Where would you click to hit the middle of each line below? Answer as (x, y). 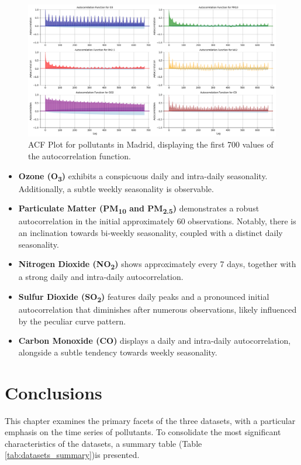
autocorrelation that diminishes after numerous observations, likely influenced (158, 310)
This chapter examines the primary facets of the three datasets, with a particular (150, 420)
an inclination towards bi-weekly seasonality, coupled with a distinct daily (150, 233)
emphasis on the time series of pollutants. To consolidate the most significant (143, 432)
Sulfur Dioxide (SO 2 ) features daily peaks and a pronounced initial (144, 297)
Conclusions (53, 392)
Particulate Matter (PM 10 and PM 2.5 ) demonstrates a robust (139, 209)
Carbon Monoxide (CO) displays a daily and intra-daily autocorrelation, (155, 341)
